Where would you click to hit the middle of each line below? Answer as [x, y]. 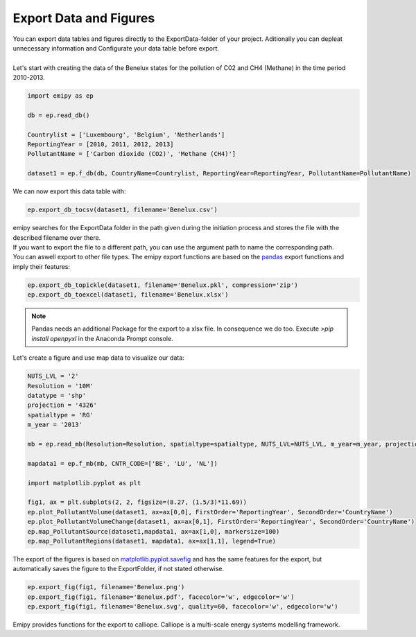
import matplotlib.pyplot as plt [84, 483]
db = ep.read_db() [59, 115]
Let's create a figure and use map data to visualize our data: [99, 358]
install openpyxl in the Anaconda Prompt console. [102, 338]
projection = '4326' [62, 405]
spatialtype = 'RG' [60, 415]
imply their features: [42, 266]
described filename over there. [57, 237]
